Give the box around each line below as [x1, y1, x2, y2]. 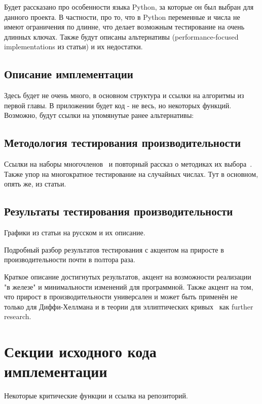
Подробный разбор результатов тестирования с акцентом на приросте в [4, 244, 224, 255]
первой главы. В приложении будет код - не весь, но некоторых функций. [4, 100, 232, 110]
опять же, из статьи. [4, 178, 66, 189]
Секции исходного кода [4, 341, 157, 362]
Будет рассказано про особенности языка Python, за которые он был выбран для [4, 2, 254, 12]
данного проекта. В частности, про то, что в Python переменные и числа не [4, 11, 240, 22]
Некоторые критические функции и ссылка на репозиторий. [4, 390, 188, 401]
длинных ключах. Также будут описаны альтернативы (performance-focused [4, 31, 239, 42]
